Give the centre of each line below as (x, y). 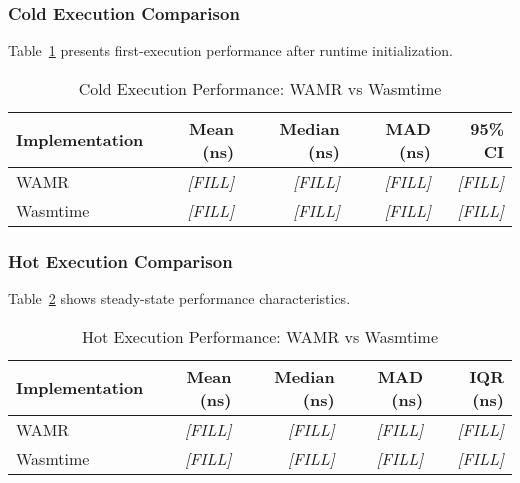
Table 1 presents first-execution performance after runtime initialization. (230, 50)
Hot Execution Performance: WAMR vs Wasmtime (260, 336)
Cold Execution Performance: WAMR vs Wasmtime (260, 88)
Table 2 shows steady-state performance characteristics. (179, 298)
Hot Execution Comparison (120, 260)
